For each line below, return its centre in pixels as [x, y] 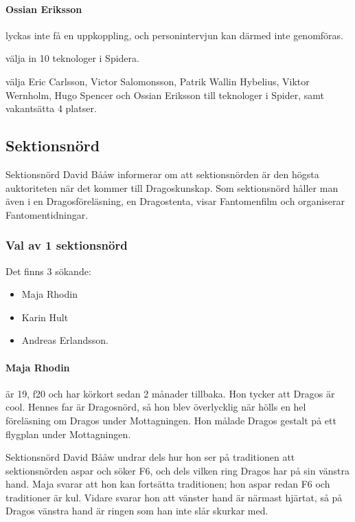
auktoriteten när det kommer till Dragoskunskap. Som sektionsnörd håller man [172, 187]
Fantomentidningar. [47, 214]
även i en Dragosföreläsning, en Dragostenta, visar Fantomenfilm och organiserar [175, 201]
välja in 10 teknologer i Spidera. [72, 58]
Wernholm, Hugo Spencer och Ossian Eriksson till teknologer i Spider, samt [165, 95]
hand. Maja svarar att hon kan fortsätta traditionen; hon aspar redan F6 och [168, 484]
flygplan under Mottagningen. [68, 434]
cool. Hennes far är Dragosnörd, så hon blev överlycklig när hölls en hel [156, 407]
